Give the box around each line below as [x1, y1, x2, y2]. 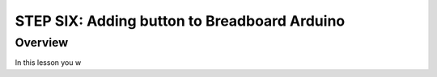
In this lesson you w [15, 58, 82, 67]
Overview [15, 35, 69, 50]
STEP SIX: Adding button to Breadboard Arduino [15, 12, 346, 30]
